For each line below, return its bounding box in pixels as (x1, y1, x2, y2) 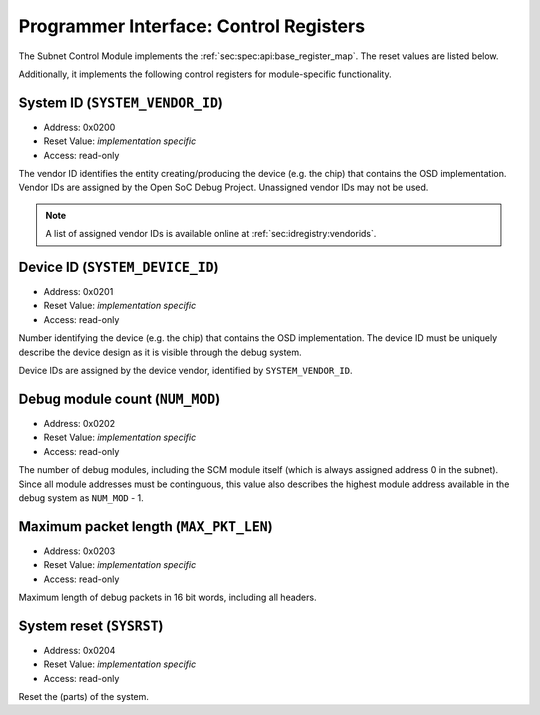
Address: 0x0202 (43, 417, 115, 429)
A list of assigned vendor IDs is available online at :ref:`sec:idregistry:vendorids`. (45, 228, 377, 240)
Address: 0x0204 (43, 644, 116, 656)
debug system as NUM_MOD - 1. (18, 491, 144, 504)
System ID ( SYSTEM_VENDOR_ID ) (18, 94, 224, 111)
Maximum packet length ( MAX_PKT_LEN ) (18, 518, 274, 535)
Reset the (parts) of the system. (18, 691, 150, 703)
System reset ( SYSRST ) (18, 617, 164, 634)
